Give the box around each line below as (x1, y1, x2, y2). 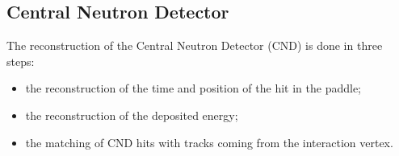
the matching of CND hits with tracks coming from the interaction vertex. (25, 133, 393, 150)
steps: (6, 52, 35, 69)
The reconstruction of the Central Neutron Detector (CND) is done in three (6, 37, 383, 54)
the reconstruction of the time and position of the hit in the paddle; (25, 80, 362, 96)
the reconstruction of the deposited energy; (25, 106, 238, 123)
